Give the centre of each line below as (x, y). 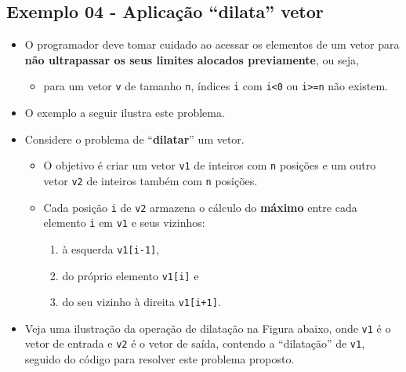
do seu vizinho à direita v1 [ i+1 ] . (141, 302)
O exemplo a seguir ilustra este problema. (125, 113)
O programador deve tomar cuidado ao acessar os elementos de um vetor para (212, 44)
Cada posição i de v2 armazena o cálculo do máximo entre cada (200, 207)
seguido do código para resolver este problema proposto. (159, 359)
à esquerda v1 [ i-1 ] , (111, 248)
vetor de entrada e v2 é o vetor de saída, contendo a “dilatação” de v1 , (195, 343)
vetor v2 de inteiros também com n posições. (150, 180)
